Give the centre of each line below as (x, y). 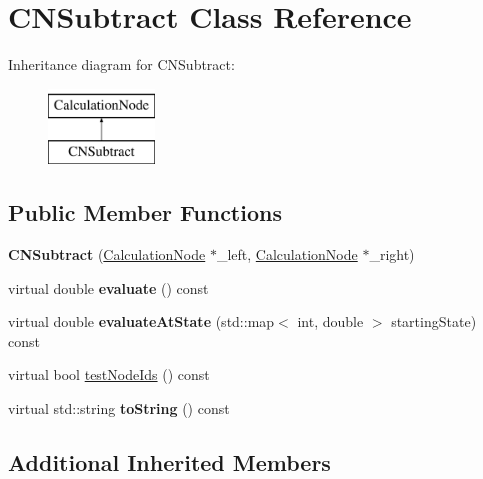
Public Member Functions (145, 212)
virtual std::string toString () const (119, 408)
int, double (330, 321)
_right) (392, 254)
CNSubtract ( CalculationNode (107, 254)
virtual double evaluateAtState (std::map (141, 321)
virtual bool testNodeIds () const (109, 374)
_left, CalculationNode (287, 254)
